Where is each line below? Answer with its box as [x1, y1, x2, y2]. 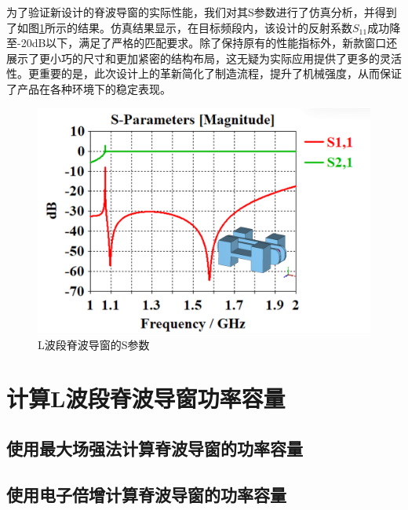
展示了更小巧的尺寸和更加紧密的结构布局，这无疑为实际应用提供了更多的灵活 [6, 49, 402, 66]
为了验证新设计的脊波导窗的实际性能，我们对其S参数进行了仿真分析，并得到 [6, 4, 397, 20]
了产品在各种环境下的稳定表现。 [6, 80, 171, 97]
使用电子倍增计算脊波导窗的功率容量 [6, 482, 286, 506]
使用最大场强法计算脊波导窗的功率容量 [6, 435, 303, 460]
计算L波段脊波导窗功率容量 [6, 382, 286, 414]
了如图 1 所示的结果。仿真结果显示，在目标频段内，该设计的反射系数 [6, 19, 352, 35]
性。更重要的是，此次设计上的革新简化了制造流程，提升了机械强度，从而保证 [6, 65, 402, 82]
